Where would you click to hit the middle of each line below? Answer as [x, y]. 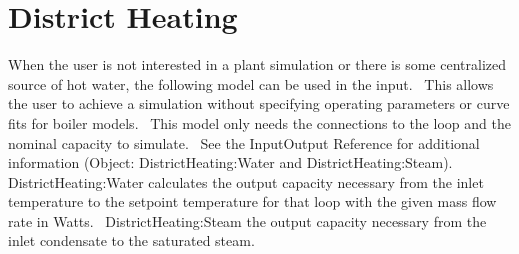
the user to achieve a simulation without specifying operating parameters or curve [259, 103]
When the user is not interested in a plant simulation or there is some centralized [257, 64]
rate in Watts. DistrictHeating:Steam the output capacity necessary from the [247, 220]
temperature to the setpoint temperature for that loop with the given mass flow [252, 201]
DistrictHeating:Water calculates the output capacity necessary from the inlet [246, 181]
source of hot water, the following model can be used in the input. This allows [251, 83]
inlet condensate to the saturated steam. [131, 240]
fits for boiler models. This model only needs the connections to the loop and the [259, 122]
